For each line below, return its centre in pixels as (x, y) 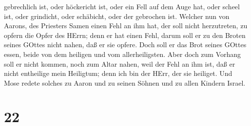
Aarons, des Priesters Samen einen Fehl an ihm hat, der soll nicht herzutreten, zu (126, 26)
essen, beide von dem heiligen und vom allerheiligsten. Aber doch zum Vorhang (123, 54)
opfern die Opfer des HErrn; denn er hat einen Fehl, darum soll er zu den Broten (125, 35)
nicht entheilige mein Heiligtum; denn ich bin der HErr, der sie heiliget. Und (118, 73)
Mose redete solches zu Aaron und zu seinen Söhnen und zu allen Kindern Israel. (125, 82)
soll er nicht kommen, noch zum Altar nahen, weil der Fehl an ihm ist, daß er (120, 63)
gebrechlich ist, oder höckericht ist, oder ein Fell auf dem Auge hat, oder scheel (122, 6)
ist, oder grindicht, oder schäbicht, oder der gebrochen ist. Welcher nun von (117, 16)
